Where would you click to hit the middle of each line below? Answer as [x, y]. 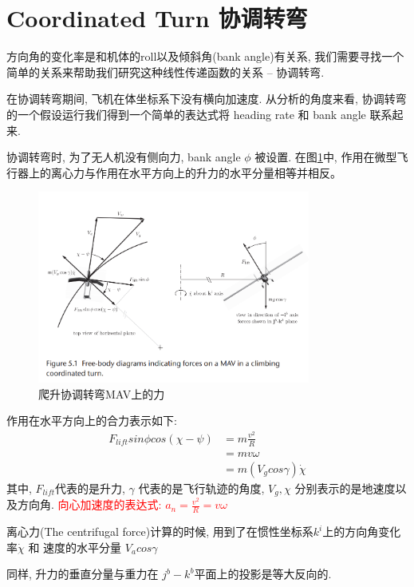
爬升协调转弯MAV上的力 [102, 393]
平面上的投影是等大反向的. [263, 574]
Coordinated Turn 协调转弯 [157, 18]
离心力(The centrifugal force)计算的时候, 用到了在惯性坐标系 [160, 531]
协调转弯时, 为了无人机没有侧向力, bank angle [124, 157]
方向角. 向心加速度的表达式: [89, 504]
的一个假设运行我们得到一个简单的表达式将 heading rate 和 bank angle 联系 [199, 114]
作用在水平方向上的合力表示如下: [92, 420]
